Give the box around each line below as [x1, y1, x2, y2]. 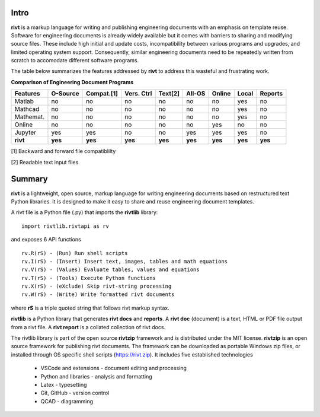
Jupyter [14, 128, 37, 136]
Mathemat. [14, 113, 45, 121]
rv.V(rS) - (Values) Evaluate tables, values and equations [21, 266, 200, 273]
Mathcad [14, 105, 40, 113]
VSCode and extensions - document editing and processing [40, 365, 187, 372]
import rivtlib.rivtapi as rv [21, 222, 110, 230]
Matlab [14, 97, 34, 106]
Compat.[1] [86, 90, 119, 98]
